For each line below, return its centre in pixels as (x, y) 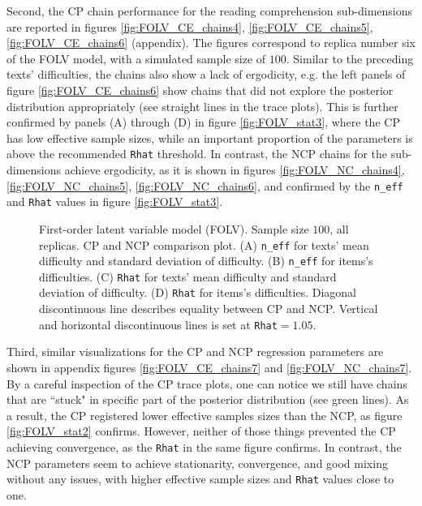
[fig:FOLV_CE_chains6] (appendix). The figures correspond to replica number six (211, 43)
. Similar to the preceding (350, 58)
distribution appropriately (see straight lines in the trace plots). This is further (202, 106)
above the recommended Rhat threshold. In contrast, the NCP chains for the (197, 154)
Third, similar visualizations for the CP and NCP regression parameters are (195, 352)
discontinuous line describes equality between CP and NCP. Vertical (209, 309)
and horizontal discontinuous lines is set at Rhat (158, 324)
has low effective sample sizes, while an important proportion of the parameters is (210, 137)
